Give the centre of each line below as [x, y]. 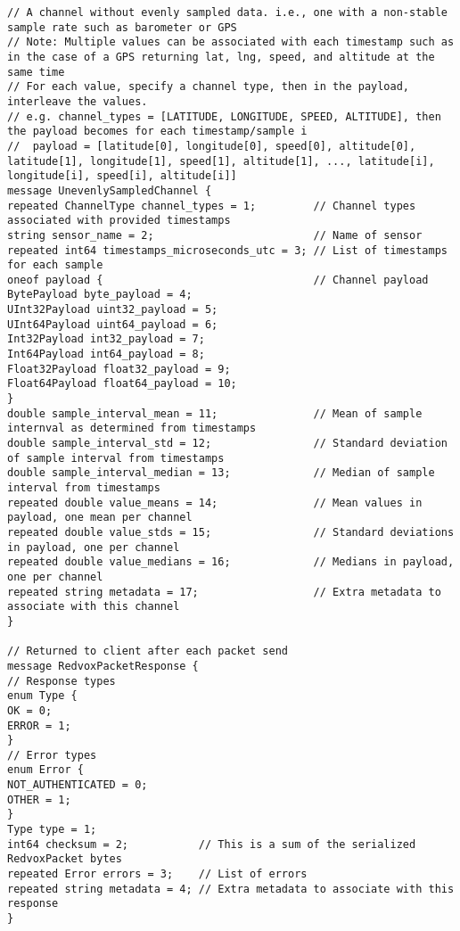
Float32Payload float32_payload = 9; [119, 369]
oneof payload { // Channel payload [218, 280]
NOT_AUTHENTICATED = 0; [78, 785]
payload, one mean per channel [100, 518]
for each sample [55, 265]
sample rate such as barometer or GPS [122, 27]
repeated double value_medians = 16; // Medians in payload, [231, 562]
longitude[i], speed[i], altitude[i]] [122, 176]
